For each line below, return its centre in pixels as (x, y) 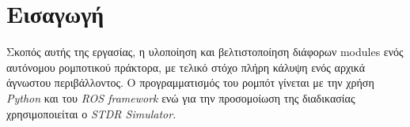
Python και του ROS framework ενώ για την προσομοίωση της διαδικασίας (181, 97)
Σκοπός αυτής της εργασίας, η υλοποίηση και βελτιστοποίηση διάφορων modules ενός (205, 52)
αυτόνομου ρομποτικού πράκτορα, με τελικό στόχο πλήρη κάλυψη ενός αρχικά (186, 67)
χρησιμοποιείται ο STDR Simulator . (91, 113)
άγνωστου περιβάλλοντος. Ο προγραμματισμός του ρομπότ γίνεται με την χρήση (190, 82)
